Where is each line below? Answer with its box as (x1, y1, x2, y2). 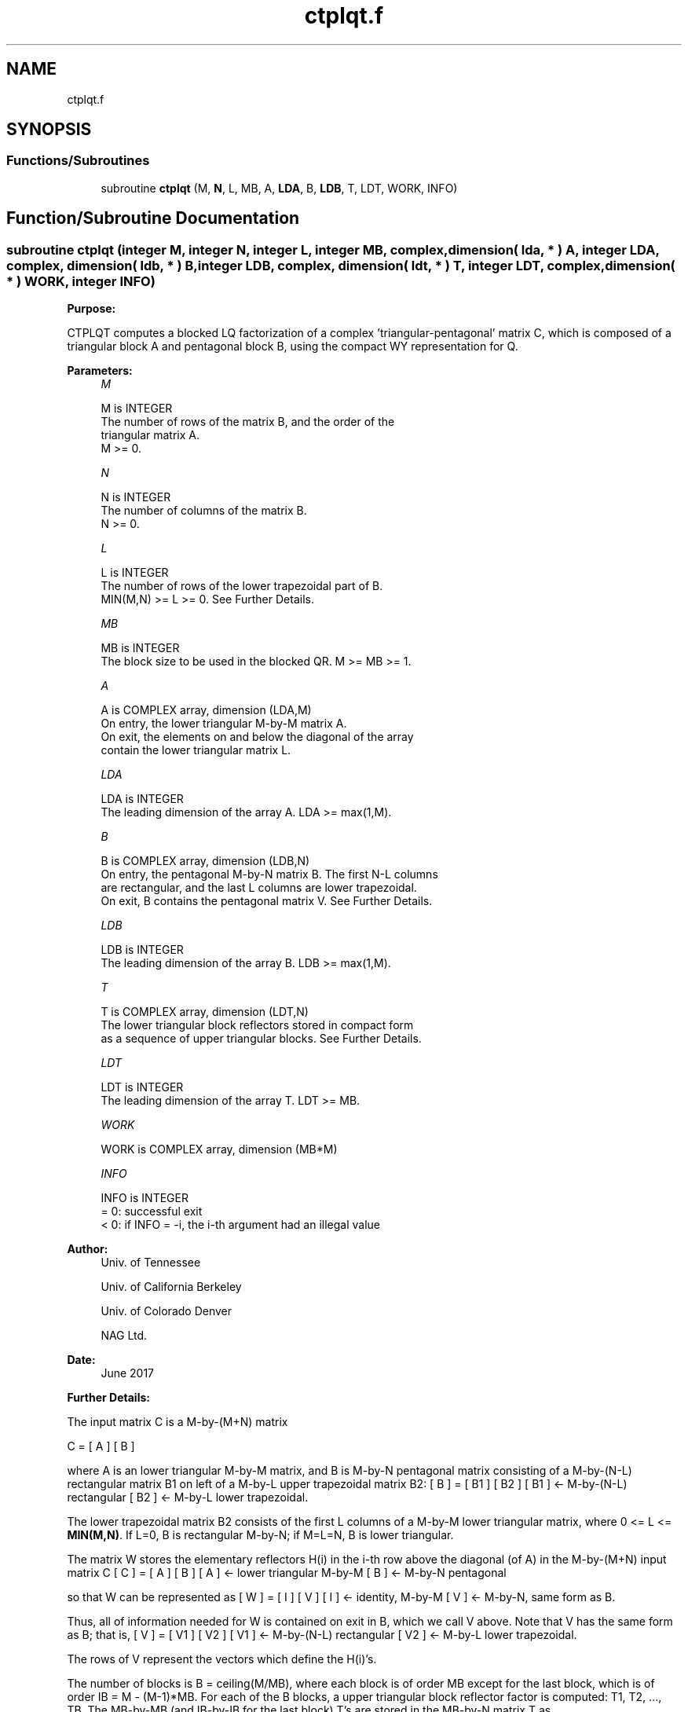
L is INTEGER (101, 566, 169, 580)
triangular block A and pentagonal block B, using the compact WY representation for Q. (67, 339, 518, 354)
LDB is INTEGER (101, 943, 184, 957)
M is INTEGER (101, 401, 173, 416)
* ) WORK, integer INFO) (6, 273, 156, 289)
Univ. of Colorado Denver (101, 1304, 232, 1318)
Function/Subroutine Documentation (6, 208, 300, 229)
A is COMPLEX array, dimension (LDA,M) (101, 703, 312, 717)
